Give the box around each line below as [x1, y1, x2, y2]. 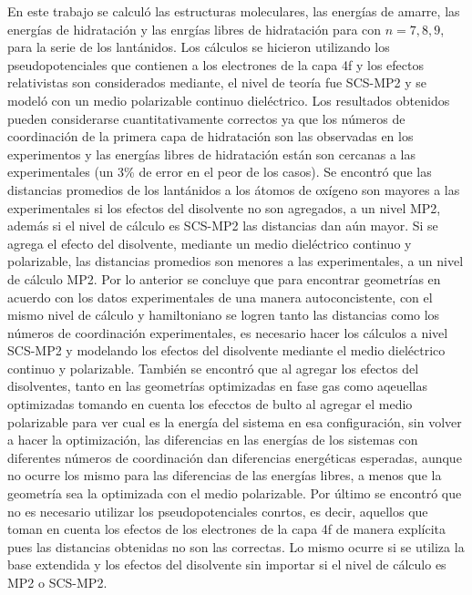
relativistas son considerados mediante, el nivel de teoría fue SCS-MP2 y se [7, 73, 427, 92]
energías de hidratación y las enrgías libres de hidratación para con [7, 19, 382, 38]
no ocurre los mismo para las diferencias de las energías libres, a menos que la [7, 466, 442, 485]
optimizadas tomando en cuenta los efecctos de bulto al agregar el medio [7, 395, 413, 414]
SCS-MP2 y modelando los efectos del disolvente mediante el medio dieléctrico [7, 341, 446, 360]
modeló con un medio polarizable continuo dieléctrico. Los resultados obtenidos [7, 90, 450, 109]
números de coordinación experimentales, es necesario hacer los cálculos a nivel [7, 323, 448, 342]
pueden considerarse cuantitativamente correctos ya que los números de [7, 108, 405, 128]
